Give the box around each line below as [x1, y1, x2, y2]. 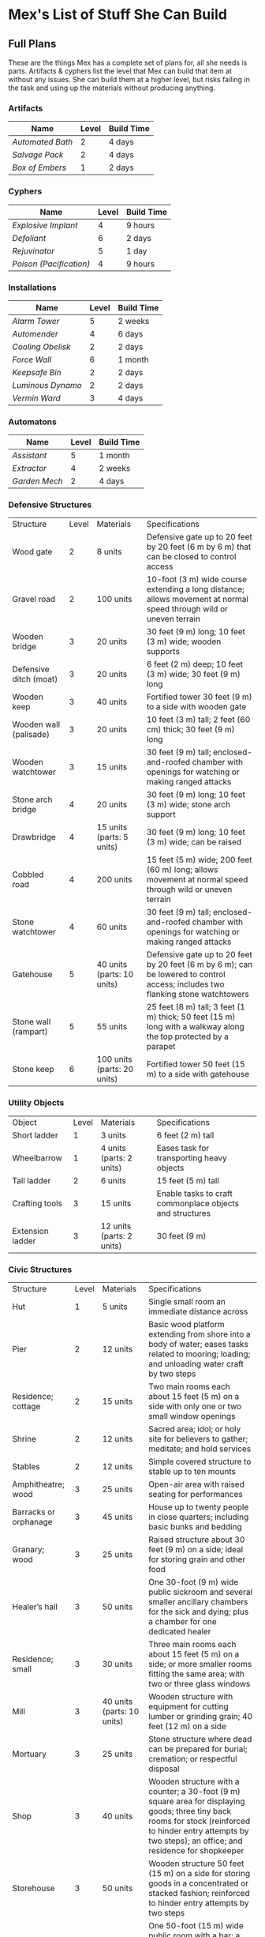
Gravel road [12, 594, 56, 605]
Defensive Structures [8, 499, 92, 510]
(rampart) [12, 1026, 48, 1037]
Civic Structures [8, 1264, 73, 1275]
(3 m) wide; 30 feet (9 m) [146, 669, 241, 680]
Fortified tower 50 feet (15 [146, 1059, 246, 1070]
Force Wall [12, 354, 52, 365]
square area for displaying [148, 1796, 246, 1807]
